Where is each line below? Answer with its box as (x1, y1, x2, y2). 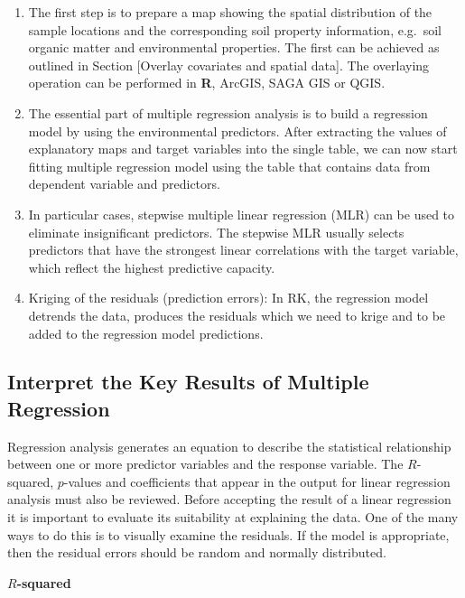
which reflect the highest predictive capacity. (28, 257, 275, 276)
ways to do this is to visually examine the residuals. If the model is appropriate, (7, 525, 450, 544)
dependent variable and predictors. (28, 174, 220, 193)
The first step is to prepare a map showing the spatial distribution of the (28, 3, 432, 21)
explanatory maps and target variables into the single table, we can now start (28, 139, 458, 158)
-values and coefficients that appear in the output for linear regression (63, 472, 451, 491)
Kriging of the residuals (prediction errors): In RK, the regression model (28, 288, 429, 307)
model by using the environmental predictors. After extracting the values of (28, 121, 447, 140)
